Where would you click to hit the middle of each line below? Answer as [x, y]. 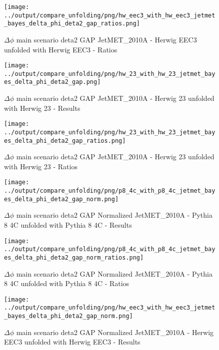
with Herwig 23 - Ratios [41, 166]
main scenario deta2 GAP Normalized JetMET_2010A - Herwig [115, 332]
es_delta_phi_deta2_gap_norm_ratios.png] [74, 257]
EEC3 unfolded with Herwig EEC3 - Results [72, 342]
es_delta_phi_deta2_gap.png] [52, 82]
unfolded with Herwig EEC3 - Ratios [61, 49]
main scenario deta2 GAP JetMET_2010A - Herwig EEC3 [106, 39]
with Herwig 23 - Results [42, 108]
